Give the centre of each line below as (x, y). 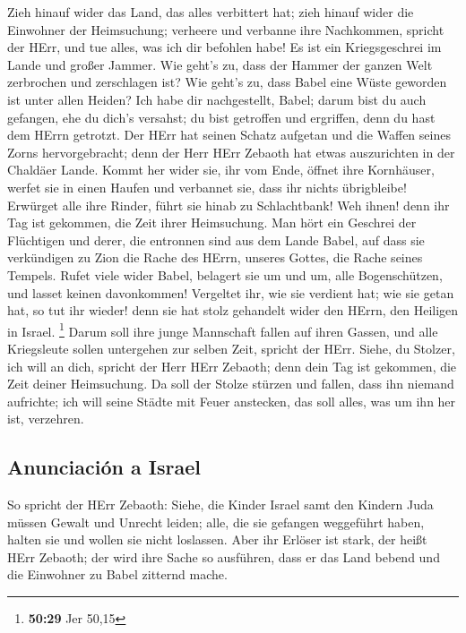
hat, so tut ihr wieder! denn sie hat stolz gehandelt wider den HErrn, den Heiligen (233, 310)
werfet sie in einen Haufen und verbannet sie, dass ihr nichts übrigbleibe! (207, 187)
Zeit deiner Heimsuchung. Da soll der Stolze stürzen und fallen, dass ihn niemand (231, 384)
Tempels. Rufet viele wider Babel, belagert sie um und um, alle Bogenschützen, (225, 274)
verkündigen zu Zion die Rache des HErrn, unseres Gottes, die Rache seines (215, 257)
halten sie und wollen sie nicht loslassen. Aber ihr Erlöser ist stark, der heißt (217, 539)
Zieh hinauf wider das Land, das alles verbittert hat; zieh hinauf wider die (211, 12)
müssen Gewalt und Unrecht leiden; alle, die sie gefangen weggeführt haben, (216, 522)
